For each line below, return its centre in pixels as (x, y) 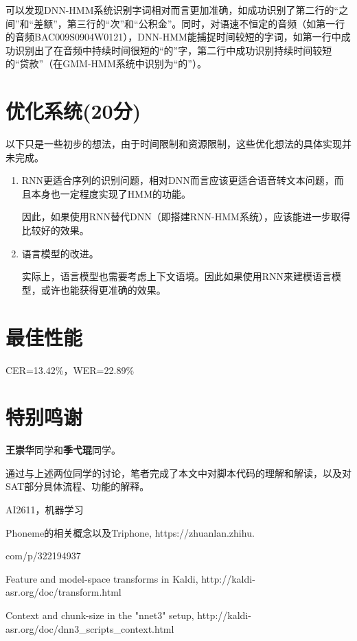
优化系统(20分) (73, 111)
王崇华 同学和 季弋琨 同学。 (63, 450)
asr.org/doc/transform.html (64, 592)
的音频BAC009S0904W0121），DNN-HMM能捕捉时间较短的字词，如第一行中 (173, 37)
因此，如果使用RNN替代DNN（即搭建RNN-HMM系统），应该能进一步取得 (186, 217)
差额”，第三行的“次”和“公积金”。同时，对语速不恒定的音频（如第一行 (189, 23)
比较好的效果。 (55, 230)
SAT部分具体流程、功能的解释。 (78, 486)
